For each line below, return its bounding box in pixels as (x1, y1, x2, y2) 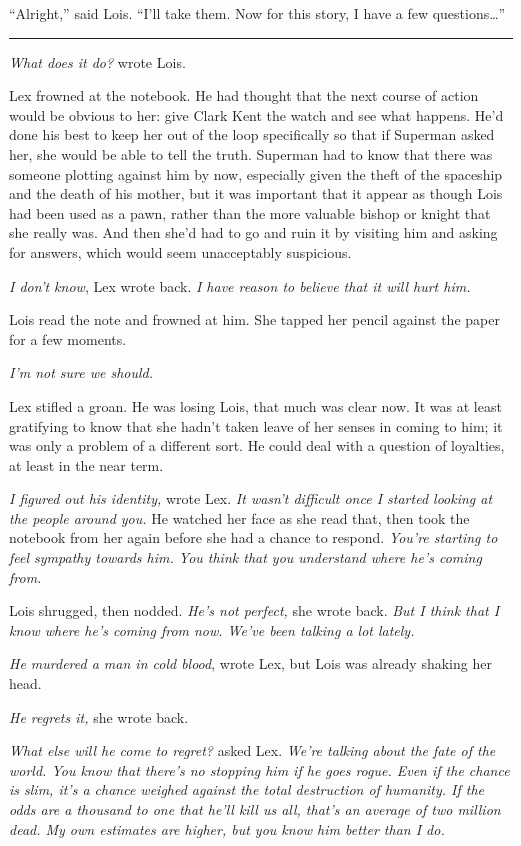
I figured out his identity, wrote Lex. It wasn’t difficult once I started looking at (9, 488, 493, 509)
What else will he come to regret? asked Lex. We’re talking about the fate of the (9, 740, 496, 761)
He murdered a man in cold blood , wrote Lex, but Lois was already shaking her (9, 653, 492, 674)
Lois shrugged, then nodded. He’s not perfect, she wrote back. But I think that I (9, 600, 500, 621)
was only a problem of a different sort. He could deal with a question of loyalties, (9, 435, 505, 456)
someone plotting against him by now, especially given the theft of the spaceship (9, 163, 503, 184)
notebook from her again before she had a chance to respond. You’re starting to (9, 527, 498, 548)
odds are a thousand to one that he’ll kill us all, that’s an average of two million (9, 799, 501, 819)
